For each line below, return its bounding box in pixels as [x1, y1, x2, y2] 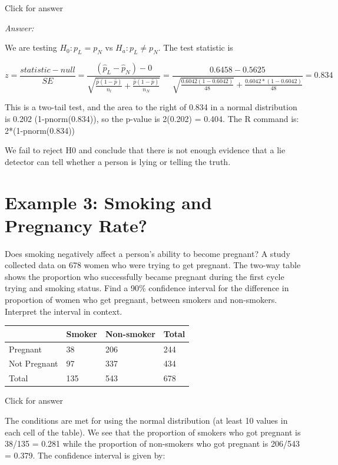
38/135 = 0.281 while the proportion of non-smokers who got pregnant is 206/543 [5, 437, 300, 450]
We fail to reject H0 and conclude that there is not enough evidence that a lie [5, 144, 286, 156]
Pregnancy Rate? [5, 213, 147, 237]
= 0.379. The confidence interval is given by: [5, 448, 165, 461]
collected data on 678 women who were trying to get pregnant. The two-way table [5, 259, 301, 271]
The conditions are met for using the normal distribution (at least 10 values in [5, 414, 288, 426]
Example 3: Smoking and [5, 190, 212, 214]
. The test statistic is [158, 41, 233, 54]
